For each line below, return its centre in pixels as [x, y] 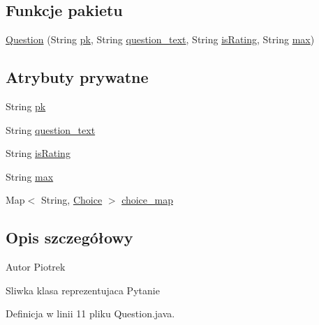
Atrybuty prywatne [77, 77]
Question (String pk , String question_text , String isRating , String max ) [160, 39]
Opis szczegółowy [69, 237]
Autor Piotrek [36, 267]
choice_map [148, 200]
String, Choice [72, 200]
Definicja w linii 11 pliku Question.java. [90, 313]
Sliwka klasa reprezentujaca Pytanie [83, 290]
